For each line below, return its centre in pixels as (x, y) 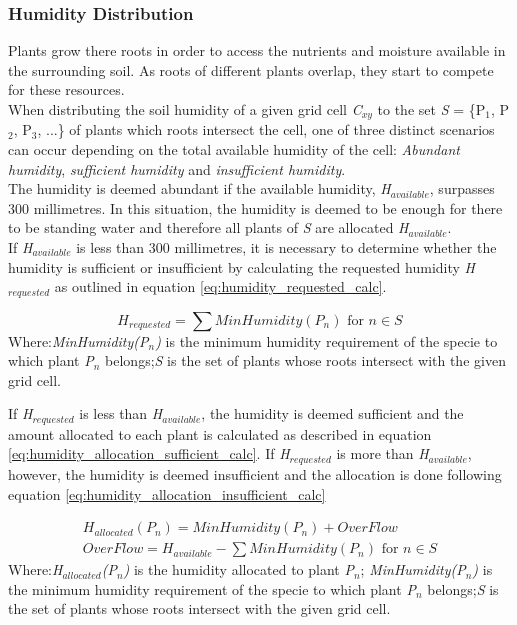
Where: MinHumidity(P (78, 340)
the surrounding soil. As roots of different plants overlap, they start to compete (251, 69)
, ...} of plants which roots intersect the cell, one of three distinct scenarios (266, 129)
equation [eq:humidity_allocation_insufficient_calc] (167, 493)
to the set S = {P (431, 109)
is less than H (121, 413)
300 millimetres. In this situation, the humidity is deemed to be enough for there (255, 207)
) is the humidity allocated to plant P (238, 569)
